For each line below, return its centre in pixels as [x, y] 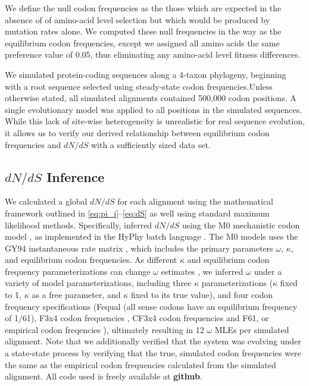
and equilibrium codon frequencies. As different [91, 260]
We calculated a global [46, 201]
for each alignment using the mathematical [196, 201]
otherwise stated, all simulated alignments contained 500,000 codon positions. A [151, 98]
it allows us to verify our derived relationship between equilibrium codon [137, 132]
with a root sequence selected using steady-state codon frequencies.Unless [139, 86]
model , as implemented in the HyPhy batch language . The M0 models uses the [152, 236]
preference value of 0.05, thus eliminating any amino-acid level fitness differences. [153, 54]
